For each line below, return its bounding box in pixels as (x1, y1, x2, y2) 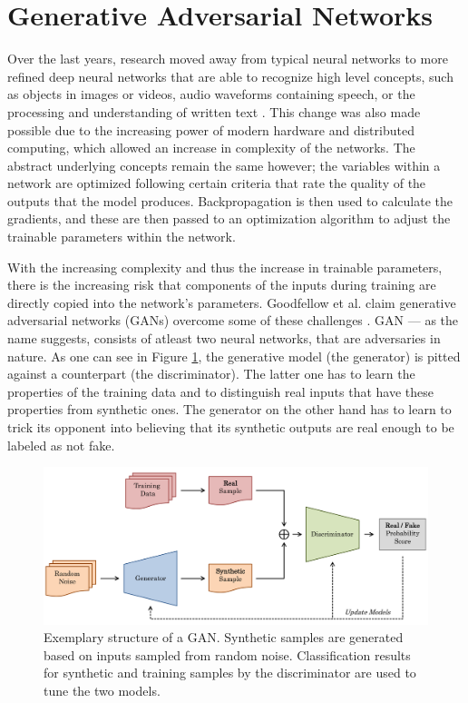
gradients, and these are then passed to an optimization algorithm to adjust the (7, 209, 451, 228)
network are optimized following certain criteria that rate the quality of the (7, 173, 426, 193)
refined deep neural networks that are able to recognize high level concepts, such (7, 66, 453, 85)
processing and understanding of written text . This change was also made (7, 102, 421, 121)
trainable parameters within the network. (7, 227, 236, 246)
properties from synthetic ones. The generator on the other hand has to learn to (7, 400, 452, 419)
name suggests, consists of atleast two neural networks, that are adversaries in (7, 329, 441, 348)
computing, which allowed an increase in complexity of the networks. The (7, 138, 415, 157)
